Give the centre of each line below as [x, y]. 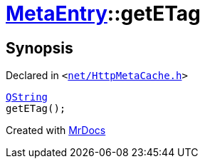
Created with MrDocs [56, 130]
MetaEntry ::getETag [103, 14]
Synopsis [40, 48]
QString [27, 97]
